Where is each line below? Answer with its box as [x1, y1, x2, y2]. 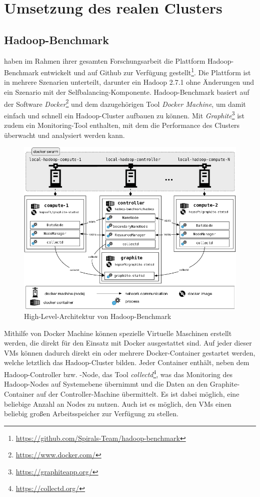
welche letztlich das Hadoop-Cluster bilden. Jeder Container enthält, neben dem [4, 357, 249, 368]
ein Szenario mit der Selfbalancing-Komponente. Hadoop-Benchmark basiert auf [4, 87, 249, 97]
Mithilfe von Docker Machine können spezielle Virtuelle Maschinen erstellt [4, 327, 232, 338]
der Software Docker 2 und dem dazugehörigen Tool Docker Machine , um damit [4, 97, 246, 109]
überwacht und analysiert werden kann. [4, 129, 125, 140]
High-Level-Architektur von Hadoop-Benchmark [24, 311, 171, 321]
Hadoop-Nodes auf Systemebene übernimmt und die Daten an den [4, 379, 208, 389]
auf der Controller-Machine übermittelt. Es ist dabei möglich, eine [36, 388, 239, 399]
